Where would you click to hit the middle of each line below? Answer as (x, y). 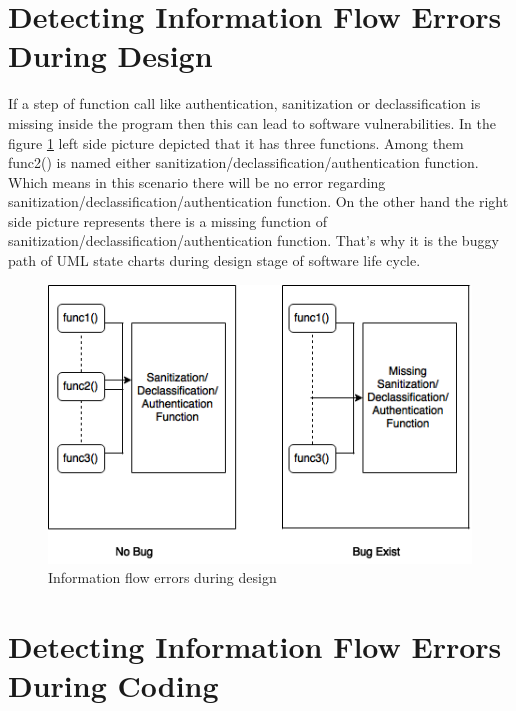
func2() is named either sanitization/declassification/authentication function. (243, 162)
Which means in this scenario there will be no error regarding (197, 181)
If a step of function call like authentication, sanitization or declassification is (244, 103)
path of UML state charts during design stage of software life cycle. (214, 260)
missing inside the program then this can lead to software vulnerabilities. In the (252, 122)
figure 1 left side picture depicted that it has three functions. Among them (236, 142)
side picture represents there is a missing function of (168, 220)
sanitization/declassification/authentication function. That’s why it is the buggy (253, 240)
